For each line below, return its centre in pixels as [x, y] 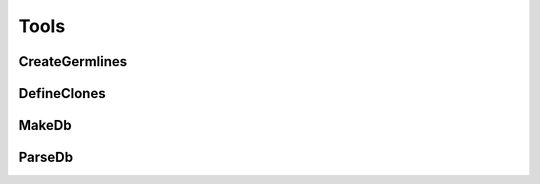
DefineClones [62, 93]
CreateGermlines [73, 61]
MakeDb [45, 125]
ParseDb [46, 157]
